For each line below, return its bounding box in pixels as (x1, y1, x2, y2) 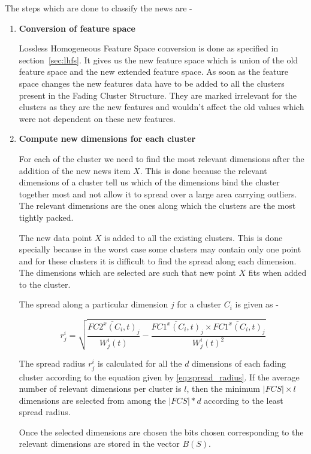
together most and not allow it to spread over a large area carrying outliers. (19, 187, 297, 200)
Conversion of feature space (19, 22, 135, 34)
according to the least (204, 394, 283, 406)
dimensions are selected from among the (19, 394, 166, 406)
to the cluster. (19, 278, 71, 290)
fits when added (248, 266, 307, 279)
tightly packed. (19, 211, 74, 223)
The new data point (19, 231, 92, 243)
